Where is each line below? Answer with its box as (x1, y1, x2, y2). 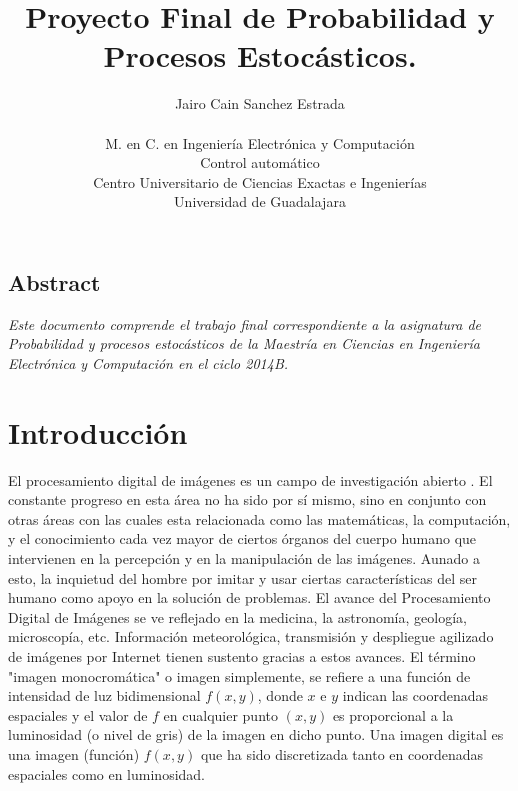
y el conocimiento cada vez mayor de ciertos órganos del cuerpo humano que (8, 528, 477, 549)
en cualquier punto (163, 704, 278, 725)
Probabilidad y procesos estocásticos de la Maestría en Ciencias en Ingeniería (8, 333, 480, 354)
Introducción (8, 411, 188, 452)
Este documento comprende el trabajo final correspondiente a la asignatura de (8, 313, 482, 334)
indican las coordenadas (342, 685, 488, 706)
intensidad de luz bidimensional (8, 685, 201, 706)
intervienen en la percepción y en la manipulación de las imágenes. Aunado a (8, 547, 480, 568)
